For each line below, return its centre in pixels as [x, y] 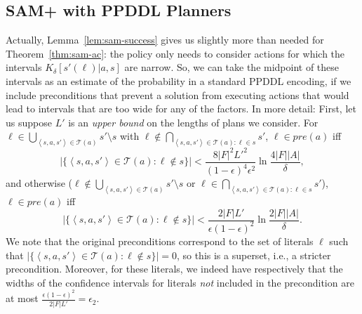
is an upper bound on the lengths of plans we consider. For [193, 122]
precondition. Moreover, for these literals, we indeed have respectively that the [174, 269]
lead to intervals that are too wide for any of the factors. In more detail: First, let [181, 109]
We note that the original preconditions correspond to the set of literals [160, 241]
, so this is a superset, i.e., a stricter [254, 255]
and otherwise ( [39, 183]
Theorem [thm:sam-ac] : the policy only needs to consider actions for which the [175, 53]
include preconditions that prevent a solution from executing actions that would [177, 94]
